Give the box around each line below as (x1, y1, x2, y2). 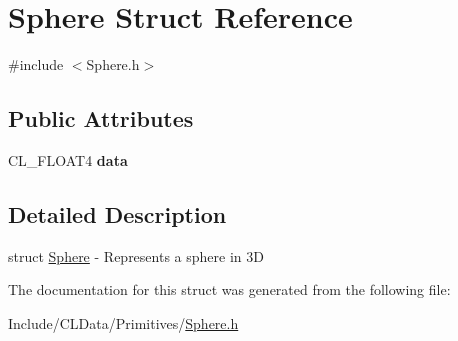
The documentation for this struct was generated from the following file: (8, 279, 451, 300)
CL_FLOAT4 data (8, 149, 128, 170)
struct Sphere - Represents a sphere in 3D (8, 245, 264, 266)
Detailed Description (8, 198, 227, 229)
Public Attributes (8, 103, 194, 134)
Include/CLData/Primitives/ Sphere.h (8, 312, 239, 333)
